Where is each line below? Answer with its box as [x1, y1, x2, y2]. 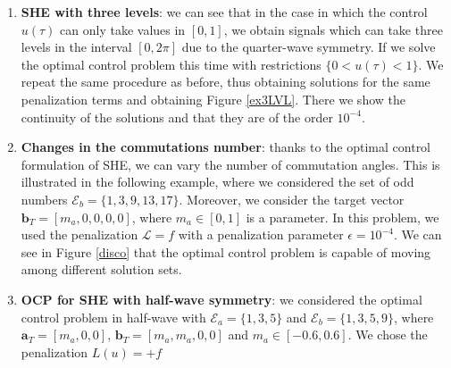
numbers [21, 189, 68, 208]
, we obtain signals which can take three [223, 20, 443, 38]
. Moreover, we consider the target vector [179, 189, 405, 208]
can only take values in [60, 20, 186, 38]
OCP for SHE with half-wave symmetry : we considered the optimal [21, 289, 422, 308]
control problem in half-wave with [21, 307, 206, 326]
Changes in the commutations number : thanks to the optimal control [21, 138, 431, 156]
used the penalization [21, 225, 138, 244]
